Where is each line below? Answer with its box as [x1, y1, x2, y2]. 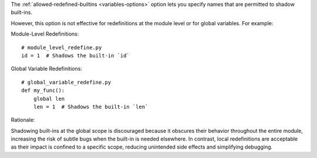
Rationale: [11, 116, 35, 123]
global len [33, 95, 65, 102]
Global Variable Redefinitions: [11, 65, 82, 73]
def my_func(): [21, 87, 65, 94]
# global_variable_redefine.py [21, 79, 112, 85]
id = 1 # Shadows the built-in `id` [21, 52, 130, 59]
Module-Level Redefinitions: [11, 30, 79, 37]
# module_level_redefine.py [21, 44, 102, 51]
